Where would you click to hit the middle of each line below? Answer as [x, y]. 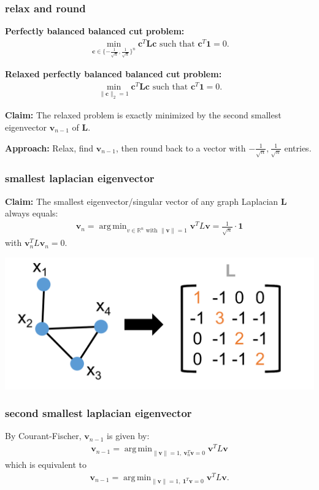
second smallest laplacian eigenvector [98, 413]
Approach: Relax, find [49, 147]
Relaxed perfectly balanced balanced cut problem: [113, 74]
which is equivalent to [46, 464]
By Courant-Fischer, [43, 436]
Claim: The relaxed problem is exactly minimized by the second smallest [143, 115]
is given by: [128, 436]
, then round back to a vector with [181, 147]
